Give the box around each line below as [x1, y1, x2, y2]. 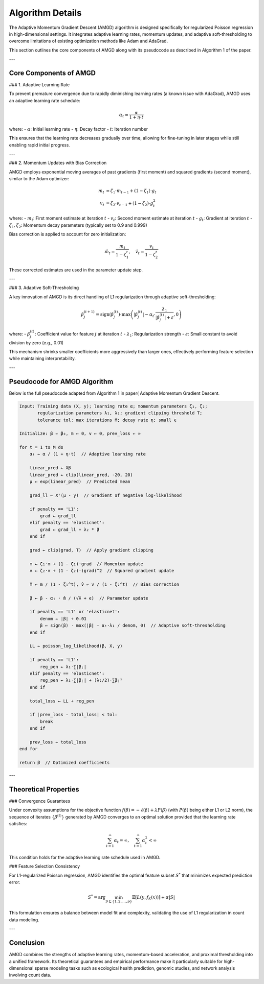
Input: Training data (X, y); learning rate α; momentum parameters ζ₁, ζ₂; [19, 403, 208, 409]
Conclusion [9, 938, 45, 947]
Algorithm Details [9, 7, 82, 18]
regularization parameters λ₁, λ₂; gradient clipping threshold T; [37, 410, 203, 416]
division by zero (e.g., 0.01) [9, 339, 64, 345]
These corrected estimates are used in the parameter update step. [9, 267, 143, 273]
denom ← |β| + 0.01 [40, 616, 87, 622]
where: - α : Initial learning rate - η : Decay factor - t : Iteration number [9, 126, 148, 132]
